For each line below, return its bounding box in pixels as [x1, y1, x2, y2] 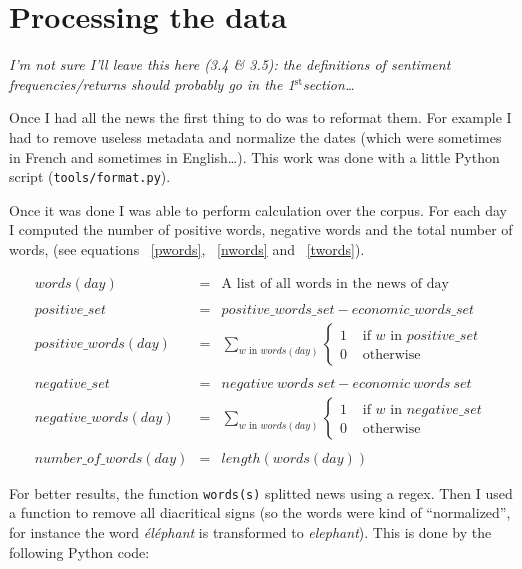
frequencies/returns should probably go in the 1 [9, 73, 295, 94]
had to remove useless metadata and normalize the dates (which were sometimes [9, 126, 502, 147]
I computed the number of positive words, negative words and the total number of [9, 219, 513, 240]
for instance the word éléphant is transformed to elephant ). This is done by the [9, 522, 492, 543]
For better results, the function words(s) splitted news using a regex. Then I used [9, 482, 513, 503]
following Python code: [9, 541, 150, 562]
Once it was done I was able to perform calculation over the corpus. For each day [9, 199, 507, 220]
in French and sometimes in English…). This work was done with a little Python [9, 146, 500, 167]
